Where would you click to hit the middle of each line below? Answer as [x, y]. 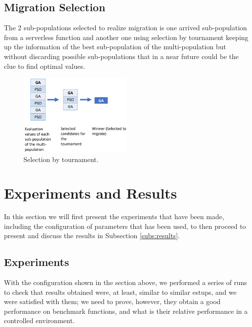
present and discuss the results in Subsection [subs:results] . [92, 235]
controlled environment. [39, 320]
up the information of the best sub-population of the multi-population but [115, 47]
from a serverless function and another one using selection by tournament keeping [126, 37]
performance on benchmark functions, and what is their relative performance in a [126, 311]
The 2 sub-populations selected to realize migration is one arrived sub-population [126, 28]
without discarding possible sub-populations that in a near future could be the [121, 56]
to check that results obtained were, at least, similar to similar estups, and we [120, 292]
